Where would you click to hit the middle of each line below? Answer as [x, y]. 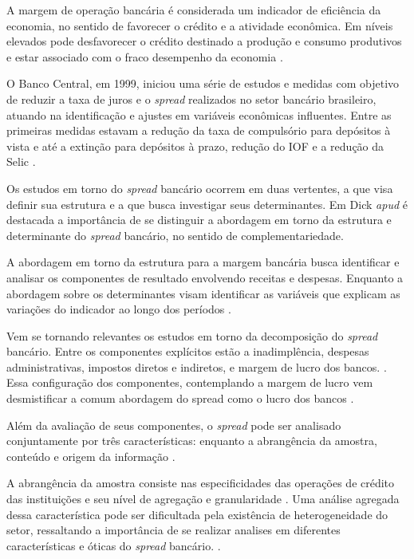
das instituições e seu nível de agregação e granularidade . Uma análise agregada [203, 499]
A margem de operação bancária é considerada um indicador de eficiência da [194, 10]
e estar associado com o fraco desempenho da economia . [145, 56]
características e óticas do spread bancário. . [114, 545]
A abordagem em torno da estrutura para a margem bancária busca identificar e [203, 262]
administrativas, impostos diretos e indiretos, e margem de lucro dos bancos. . [197, 366]
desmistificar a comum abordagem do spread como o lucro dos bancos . [180, 398]
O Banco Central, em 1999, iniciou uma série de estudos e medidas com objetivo [203, 83]
